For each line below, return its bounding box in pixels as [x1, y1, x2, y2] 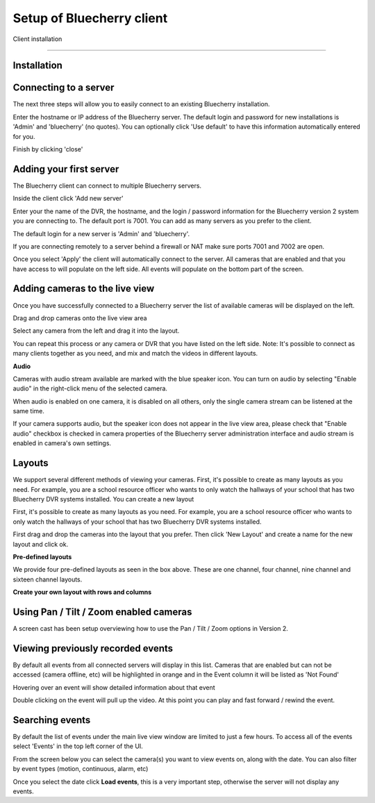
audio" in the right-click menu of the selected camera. [12, 384, 168, 392]
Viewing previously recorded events [12, 643, 174, 654]
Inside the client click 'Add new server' [12, 194, 124, 203]
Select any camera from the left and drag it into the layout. [12, 326, 180, 335]
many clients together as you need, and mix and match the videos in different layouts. [12, 349, 258, 358]
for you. [12, 132, 35, 140]
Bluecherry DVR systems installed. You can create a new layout [12, 495, 194, 503]
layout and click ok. [12, 540, 69, 548]
